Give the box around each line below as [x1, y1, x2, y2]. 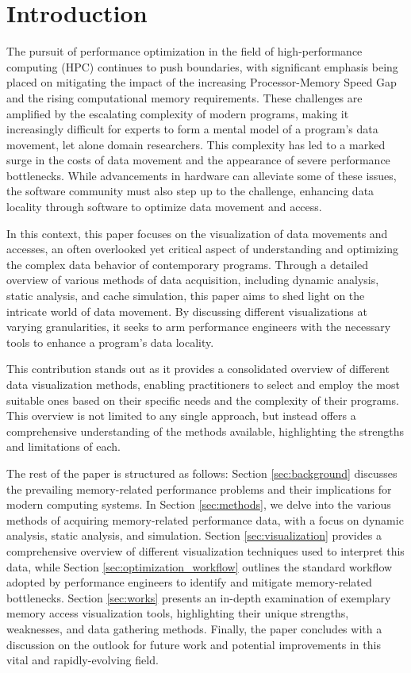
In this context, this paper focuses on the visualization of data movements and [6, 225, 388, 241]
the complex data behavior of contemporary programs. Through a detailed [6, 256, 369, 272]
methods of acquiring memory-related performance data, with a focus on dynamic [6, 511, 404, 528]
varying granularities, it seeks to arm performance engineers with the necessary [6, 318, 391, 335]
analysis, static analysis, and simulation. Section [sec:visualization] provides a [6, 527, 382, 544]
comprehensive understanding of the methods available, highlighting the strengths [6, 422, 405, 439]
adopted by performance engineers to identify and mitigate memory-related [6, 574, 372, 590]
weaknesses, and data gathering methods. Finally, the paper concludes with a [6, 620, 382, 636]
